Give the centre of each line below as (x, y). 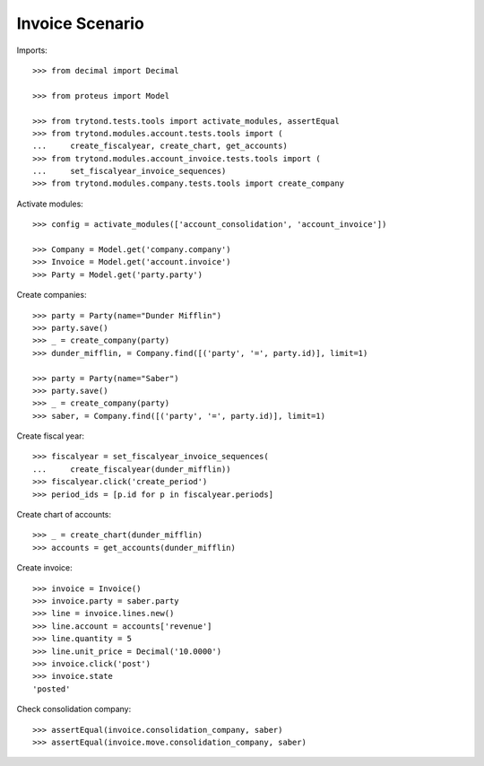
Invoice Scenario (81, 23)
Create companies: (52, 295)
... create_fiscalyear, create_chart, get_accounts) (160, 146)
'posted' (52, 689)
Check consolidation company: (74, 709)
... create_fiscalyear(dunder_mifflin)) (132, 469)
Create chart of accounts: (64, 515)
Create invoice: (44, 568)
